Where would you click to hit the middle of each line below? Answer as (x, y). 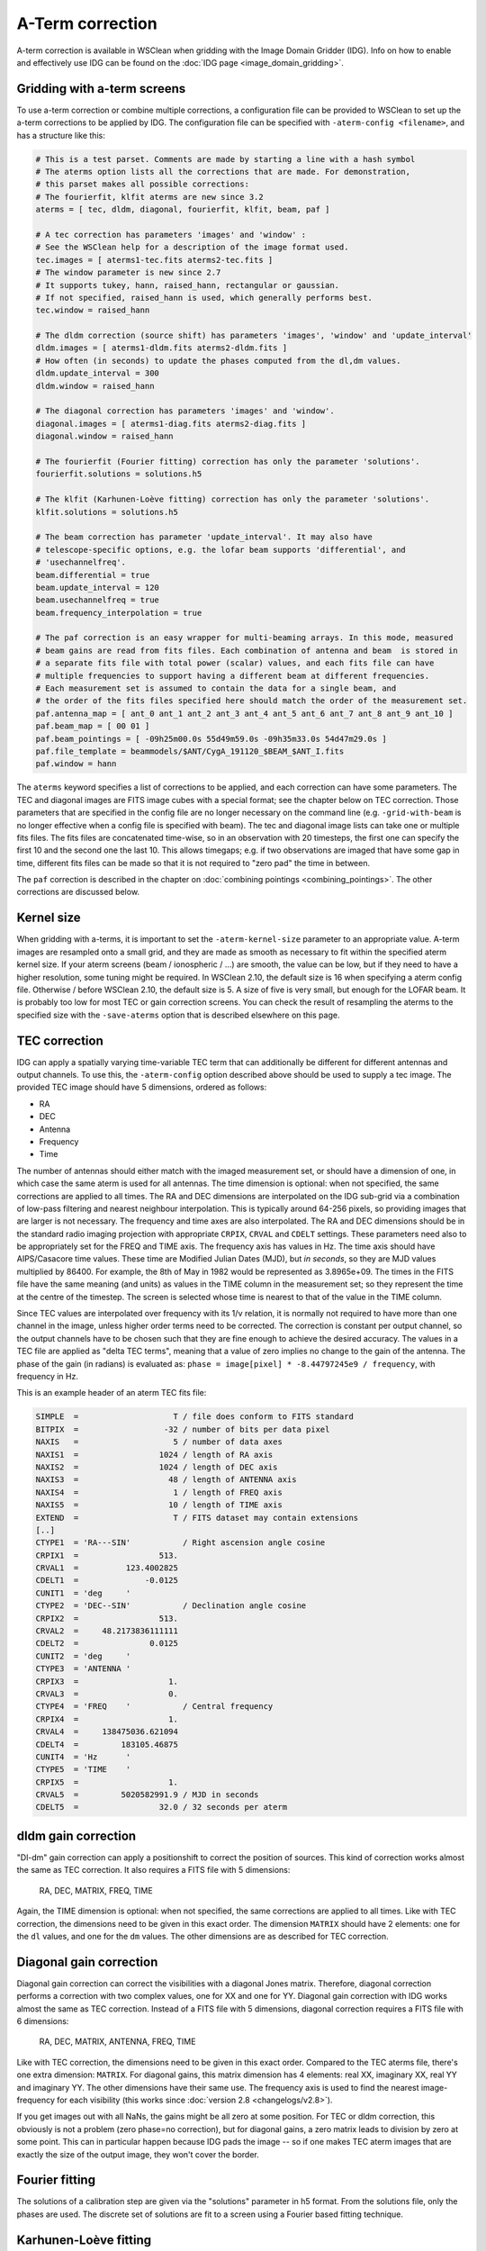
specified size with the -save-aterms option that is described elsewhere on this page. (178, 1015)
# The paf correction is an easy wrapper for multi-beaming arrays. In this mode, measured (244, 638)
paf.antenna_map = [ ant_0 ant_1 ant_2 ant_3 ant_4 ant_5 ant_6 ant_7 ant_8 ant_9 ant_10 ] (244, 713)
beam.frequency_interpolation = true (119, 613)
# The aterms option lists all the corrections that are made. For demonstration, (223, 172)
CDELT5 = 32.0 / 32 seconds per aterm (162, 1807)
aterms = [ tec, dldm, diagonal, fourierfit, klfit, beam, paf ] (183, 210)
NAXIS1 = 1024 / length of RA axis (154, 1455)
